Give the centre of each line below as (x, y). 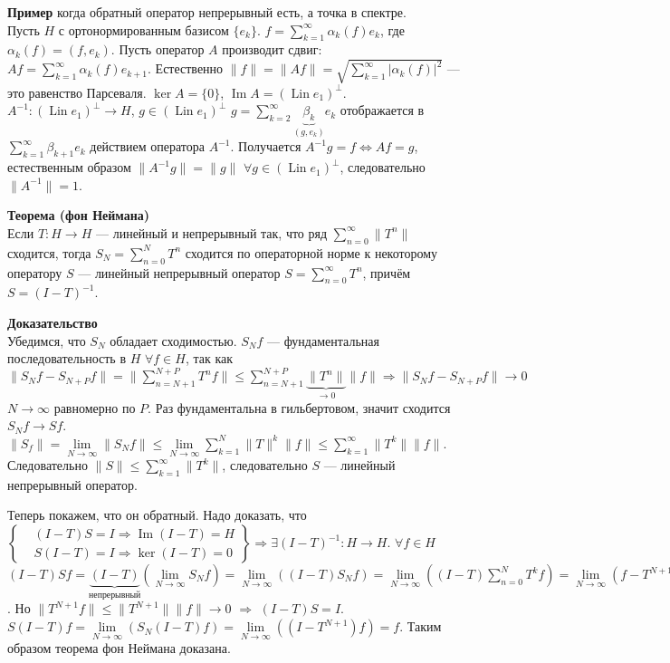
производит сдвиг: (272, 49)
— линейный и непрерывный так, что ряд (212, 232)
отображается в (382, 110)
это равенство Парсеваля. (77, 92)
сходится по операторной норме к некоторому (311, 252)
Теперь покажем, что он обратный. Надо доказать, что (157, 515)
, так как (209, 358)
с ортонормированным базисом (144, 29)
